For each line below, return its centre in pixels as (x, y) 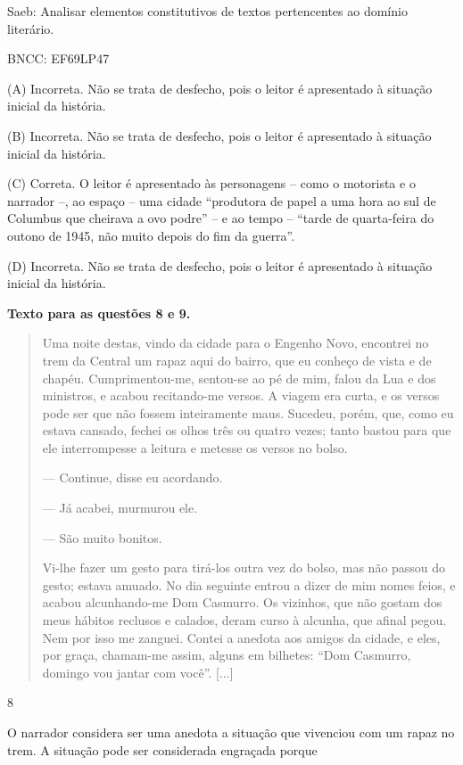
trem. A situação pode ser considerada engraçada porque (162, 749)
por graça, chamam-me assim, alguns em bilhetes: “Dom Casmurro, (227, 655)
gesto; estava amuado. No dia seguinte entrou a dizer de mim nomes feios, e (249, 584)
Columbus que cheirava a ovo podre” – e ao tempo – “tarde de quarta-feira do (221, 218)
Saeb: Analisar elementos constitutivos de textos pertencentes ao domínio (207, 11)
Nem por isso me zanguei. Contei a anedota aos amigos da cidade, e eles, (241, 637)
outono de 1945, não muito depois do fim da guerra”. (151, 235)
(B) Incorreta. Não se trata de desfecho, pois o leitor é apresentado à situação (219, 135)
